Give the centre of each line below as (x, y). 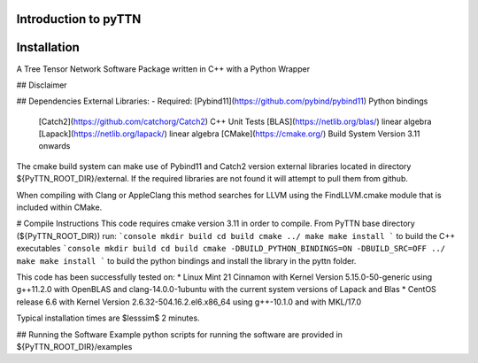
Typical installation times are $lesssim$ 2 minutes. (108, 318)
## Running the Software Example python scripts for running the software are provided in (179, 334)
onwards (54, 146)
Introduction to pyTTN (79, 19)
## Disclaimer (42, 85)
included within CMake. (59, 207)
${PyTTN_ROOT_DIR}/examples (74, 346)
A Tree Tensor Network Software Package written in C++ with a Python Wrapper (163, 69)
